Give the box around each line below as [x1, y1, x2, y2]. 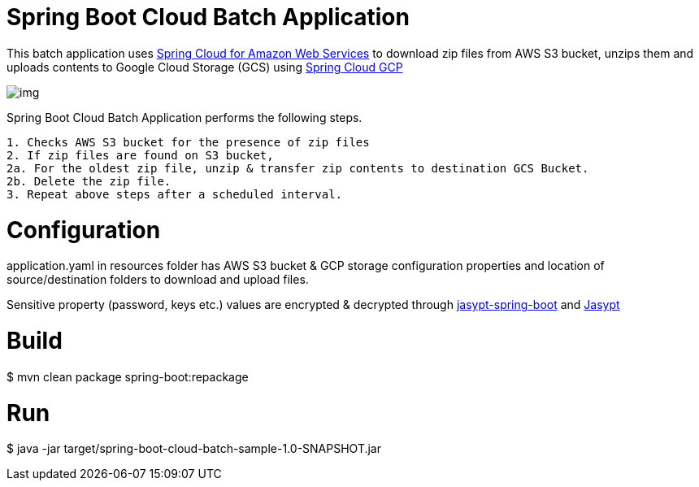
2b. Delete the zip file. [7, 174, 171, 188]
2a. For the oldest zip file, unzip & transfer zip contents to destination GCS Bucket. [7, 161, 589, 175]
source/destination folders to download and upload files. [7, 272, 309, 287]
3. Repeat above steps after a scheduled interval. [7, 187, 343, 201]
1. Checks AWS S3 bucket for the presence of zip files [7, 135, 370, 149]
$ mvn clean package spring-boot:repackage [7, 369, 249, 384]
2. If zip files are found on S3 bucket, [7, 148, 274, 162]
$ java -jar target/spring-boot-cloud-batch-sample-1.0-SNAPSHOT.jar [7, 441, 382, 456]
